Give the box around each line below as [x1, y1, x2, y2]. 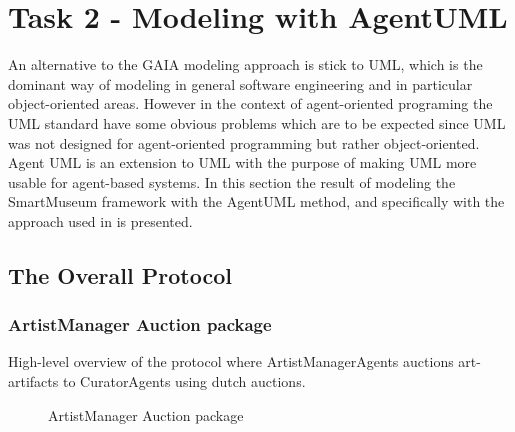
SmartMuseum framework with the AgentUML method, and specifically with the [8, 191, 505, 212]
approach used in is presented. [8, 210, 193, 231]
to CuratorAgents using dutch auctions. [62, 371, 306, 392]
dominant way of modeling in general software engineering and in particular [8, 73, 473, 94]
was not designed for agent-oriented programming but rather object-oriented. [8, 132, 480, 153]
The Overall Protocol [8, 259, 232, 290]
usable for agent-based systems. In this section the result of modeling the [8, 171, 456, 192]
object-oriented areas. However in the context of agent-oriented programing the [8, 93, 493, 114]
